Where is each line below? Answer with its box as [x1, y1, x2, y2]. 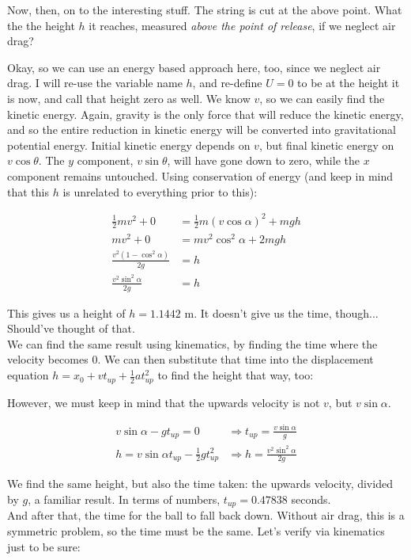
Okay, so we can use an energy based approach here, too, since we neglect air [7, 59, 381, 75]
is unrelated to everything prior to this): [62, 183, 258, 200]
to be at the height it [297, 74, 400, 91]
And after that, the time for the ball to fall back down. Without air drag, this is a [7, 507, 405, 524]
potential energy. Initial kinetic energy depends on [7, 136, 251, 153]
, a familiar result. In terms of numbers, [28, 491, 221, 508]
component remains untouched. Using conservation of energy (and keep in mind [7, 167, 394, 184]
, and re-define [192, 74, 262, 91]
